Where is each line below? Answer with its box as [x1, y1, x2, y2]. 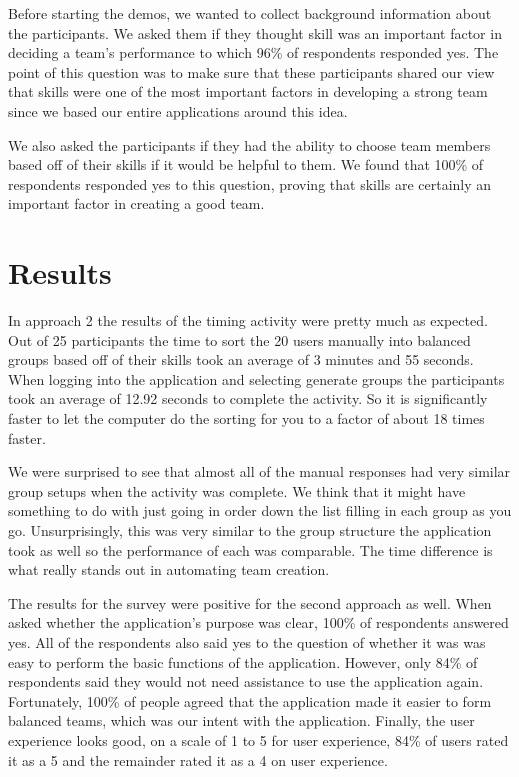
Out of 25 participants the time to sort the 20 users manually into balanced [8, 329, 471, 350]
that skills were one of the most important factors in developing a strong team [8, 81, 488, 102]
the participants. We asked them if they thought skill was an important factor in [8, 22, 502, 43]
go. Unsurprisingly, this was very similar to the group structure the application [8, 520, 492, 540]
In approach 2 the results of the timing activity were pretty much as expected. [8, 310, 488, 331]
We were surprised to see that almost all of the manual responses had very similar [8, 461, 511, 482]
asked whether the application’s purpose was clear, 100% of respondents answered [8, 612, 509, 633]
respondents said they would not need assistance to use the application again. [8, 671, 484, 692]
